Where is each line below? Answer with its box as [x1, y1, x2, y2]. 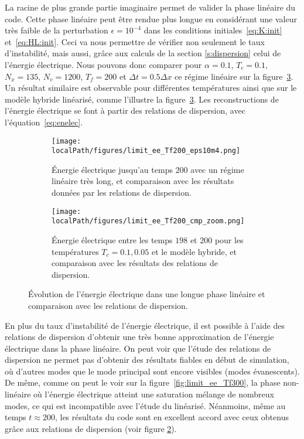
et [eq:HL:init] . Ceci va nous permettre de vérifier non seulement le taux [5, 35, 265, 47]
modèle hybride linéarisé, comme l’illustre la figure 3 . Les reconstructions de [5, 93, 279, 105]
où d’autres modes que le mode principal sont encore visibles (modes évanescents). [5, 365, 300, 377]
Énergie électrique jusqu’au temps [52, 163, 173, 175]
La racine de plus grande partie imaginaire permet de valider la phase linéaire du [5, 1, 296, 13]
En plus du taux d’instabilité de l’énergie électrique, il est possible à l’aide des [5, 319, 285, 331]
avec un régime [190, 163, 244, 175]
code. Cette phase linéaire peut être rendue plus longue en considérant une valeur [5, 12, 297, 25]
